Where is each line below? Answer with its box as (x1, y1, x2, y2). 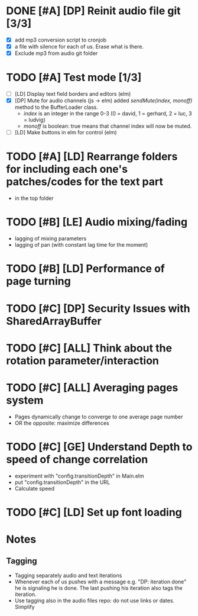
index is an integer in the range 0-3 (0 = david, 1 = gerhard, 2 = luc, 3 (23, 110, 192, 117)
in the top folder (14, 195, 54, 202)
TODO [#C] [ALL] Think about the (6, 341, 173, 354)
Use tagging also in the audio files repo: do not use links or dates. (14, 596, 175, 604)
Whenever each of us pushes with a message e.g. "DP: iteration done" (14, 578, 187, 585)
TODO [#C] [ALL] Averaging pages (6, 380, 178, 394)
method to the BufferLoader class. (14, 104, 99, 111)
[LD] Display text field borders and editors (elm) (14, 91, 131, 98)
